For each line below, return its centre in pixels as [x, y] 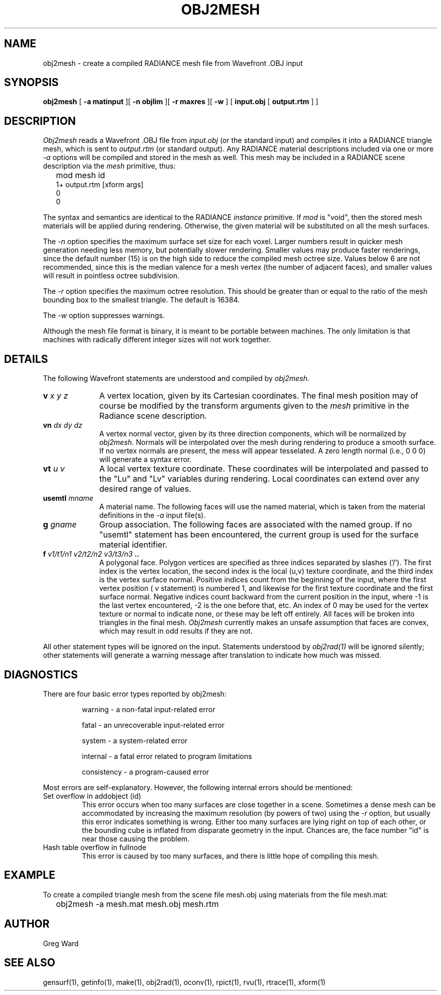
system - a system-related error [135, 740]
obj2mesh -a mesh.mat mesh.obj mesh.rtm [137, 904]
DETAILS [26, 359]
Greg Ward [61, 943]
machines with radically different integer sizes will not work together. [157, 340]
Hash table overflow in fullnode [95, 847]
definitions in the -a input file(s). [153, 515]
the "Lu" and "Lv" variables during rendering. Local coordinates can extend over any [260, 479]
